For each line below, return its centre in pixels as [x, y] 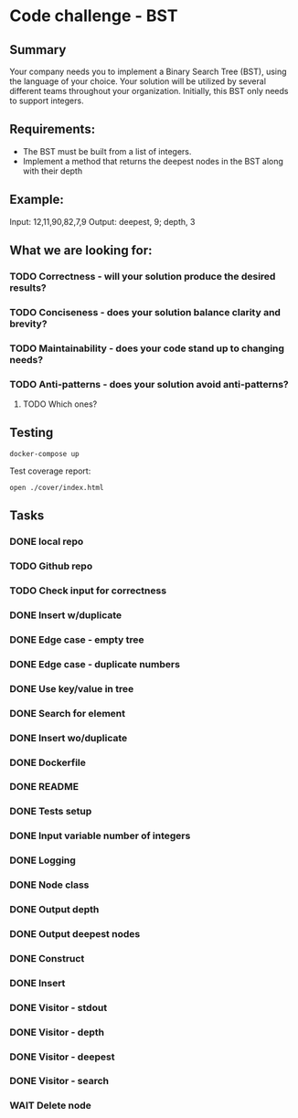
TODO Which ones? [60, 404]
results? [28, 287]
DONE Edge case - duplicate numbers [95, 664]
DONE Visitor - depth [57, 1032]
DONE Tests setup [51, 812]
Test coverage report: [50, 471]
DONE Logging [43, 860]
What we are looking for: [81, 251]
